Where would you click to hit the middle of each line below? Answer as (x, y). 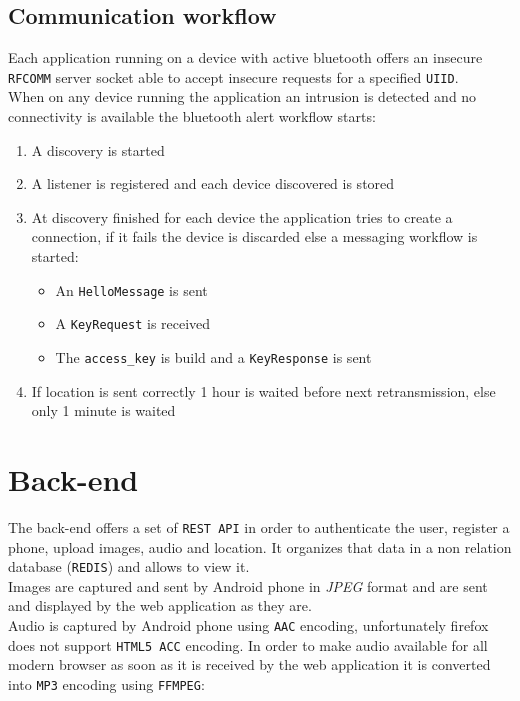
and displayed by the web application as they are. (160, 605)
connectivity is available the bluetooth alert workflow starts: (192, 116)
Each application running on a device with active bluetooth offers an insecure (245, 57)
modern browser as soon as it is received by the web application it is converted (249, 664)
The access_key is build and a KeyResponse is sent (213, 356)
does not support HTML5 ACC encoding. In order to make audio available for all (248, 644)
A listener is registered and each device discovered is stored (213, 183)
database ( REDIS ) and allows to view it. (129, 566)
